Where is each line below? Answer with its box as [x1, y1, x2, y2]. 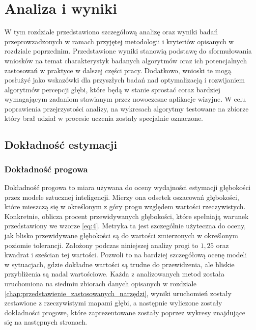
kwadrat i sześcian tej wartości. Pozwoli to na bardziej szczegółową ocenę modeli [4, 249, 247, 260]
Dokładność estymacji [4, 137, 117, 152]
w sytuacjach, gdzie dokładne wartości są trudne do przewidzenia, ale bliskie [4, 259, 234, 269]
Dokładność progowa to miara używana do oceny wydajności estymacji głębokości [4, 182, 251, 192]
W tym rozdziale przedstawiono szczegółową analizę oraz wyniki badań [4, 27, 218, 37]
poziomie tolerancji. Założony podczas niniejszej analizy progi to [4, 240, 199, 250]
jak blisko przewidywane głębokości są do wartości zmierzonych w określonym [4, 230, 238, 241]
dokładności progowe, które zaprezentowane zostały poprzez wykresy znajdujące [4, 307, 246, 317]
